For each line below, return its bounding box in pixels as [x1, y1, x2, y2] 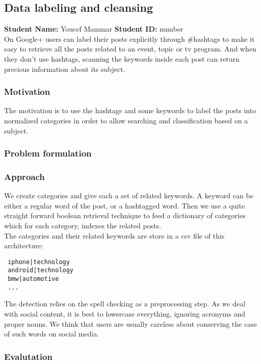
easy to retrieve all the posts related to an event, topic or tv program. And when [4, 43, 256, 54]
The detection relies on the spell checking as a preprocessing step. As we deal [4, 298, 246, 309]
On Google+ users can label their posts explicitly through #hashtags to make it [4, 33, 255, 44]
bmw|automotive [8, 275, 59, 283]
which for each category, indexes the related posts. [4, 220, 161, 231]
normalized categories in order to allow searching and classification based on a [4, 115, 248, 125]
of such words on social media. [4, 328, 99, 339]
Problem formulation [4, 147, 92, 160]
